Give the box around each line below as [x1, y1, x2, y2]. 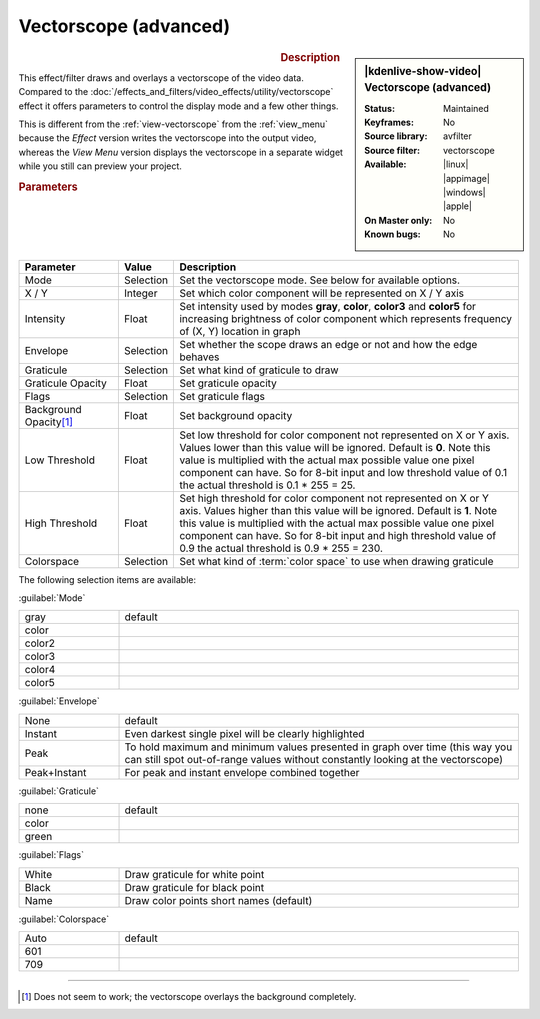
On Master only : [364, 214, 433, 226]
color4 [24, 663, 56, 677]
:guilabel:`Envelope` [18, 695, 100, 707]
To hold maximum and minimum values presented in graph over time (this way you [124, 740, 513, 754]
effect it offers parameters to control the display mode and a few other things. [18, 100, 339, 112]
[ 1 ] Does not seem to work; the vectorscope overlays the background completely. [21, 990, 357, 1002]
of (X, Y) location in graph [179, 324, 301, 338]
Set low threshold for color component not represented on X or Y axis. [179, 428, 510, 442]
